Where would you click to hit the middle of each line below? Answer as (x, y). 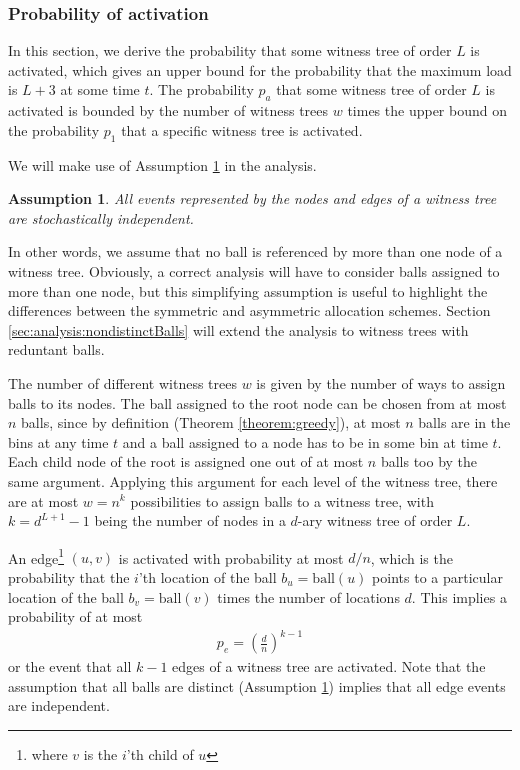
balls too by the (429, 461)
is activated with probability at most (231, 557)
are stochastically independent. (101, 217)
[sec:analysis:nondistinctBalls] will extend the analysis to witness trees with (238, 329)
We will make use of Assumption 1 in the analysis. (162, 164)
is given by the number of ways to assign (381, 382)
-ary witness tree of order (375, 520)
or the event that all (70, 666)
